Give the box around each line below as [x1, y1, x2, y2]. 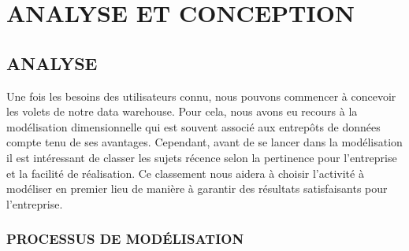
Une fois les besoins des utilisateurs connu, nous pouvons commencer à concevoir [6, 87, 396, 104]
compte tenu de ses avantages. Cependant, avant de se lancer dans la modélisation [6, 134, 403, 150]
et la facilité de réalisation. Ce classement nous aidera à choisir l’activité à [6, 164, 364, 181]
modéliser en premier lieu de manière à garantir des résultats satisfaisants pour [6, 180, 388, 197]
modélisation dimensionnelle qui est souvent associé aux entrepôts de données [6, 118, 381, 135]
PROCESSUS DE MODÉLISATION [6, 229, 244, 249]
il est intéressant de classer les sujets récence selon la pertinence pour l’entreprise [6, 149, 397, 165]
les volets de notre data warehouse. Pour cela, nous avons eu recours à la [6, 103, 358, 120]
